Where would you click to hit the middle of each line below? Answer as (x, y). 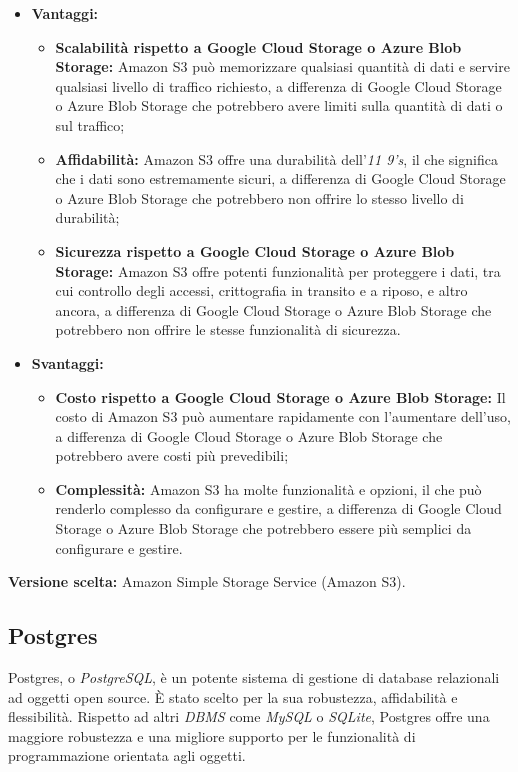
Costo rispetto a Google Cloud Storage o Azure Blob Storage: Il (280, 396)
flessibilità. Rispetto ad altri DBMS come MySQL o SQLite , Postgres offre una (249, 716)
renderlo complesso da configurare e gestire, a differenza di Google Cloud (278, 508)
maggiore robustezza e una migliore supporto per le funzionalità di (212, 735)
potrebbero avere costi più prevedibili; (172, 455)
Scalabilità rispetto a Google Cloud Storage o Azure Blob (258, 46)
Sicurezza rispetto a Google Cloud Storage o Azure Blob (255, 250)
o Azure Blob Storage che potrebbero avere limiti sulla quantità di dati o (279, 105)
